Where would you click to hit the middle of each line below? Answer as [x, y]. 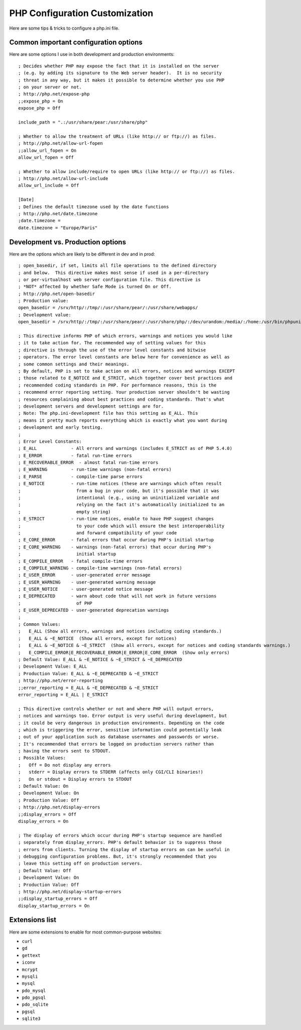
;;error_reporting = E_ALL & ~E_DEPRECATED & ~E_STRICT [88, 688]
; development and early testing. [60, 428]
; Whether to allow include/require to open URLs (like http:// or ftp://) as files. [127, 171]
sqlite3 [31, 1019]
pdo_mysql [34, 991]
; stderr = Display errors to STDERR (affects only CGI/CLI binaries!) [111, 772]
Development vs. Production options [68, 242]
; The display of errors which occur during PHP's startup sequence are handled [120, 835]
